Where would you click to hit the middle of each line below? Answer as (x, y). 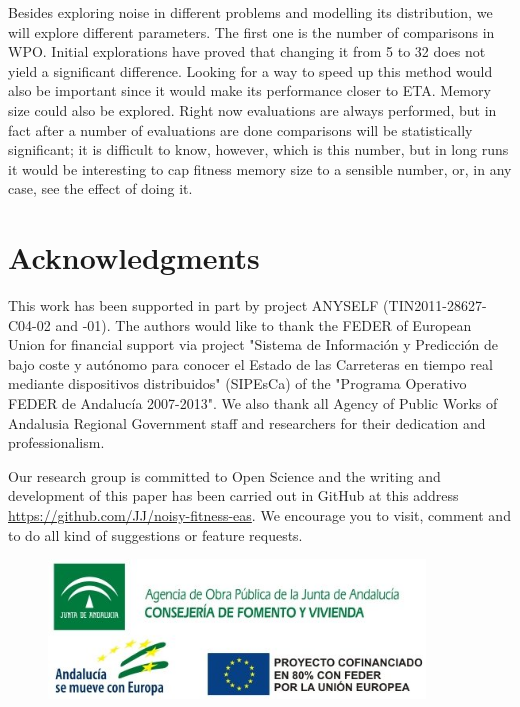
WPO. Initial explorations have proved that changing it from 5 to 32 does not (247, 51)
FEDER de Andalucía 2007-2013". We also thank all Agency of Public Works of (253, 403)
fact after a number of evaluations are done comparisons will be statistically (240, 129)
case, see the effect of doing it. (100, 188)
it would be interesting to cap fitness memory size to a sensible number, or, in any (260, 168)
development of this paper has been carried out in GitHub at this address (233, 495)
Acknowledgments (134, 257)
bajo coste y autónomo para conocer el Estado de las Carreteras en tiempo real (250, 363)
